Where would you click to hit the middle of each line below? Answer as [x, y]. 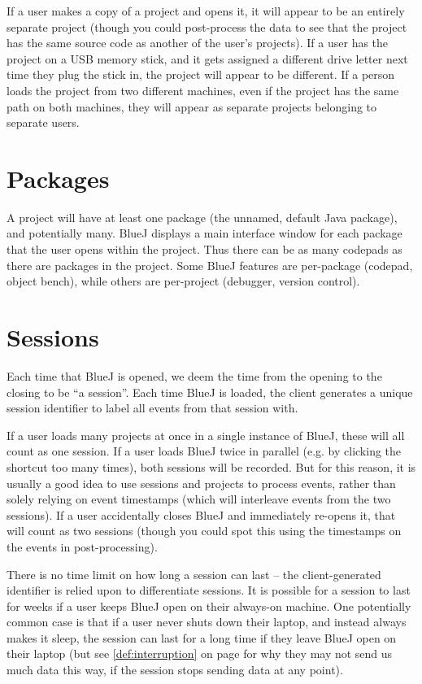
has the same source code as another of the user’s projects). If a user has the [198, 43]
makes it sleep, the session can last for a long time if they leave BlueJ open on [202, 637]
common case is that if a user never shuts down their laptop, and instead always [207, 622]
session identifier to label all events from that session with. [152, 408]
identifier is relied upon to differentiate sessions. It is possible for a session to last [209, 590]
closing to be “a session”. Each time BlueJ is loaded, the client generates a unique [210, 392]
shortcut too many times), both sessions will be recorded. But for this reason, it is [211, 466]
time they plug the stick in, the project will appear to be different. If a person [201, 74]
